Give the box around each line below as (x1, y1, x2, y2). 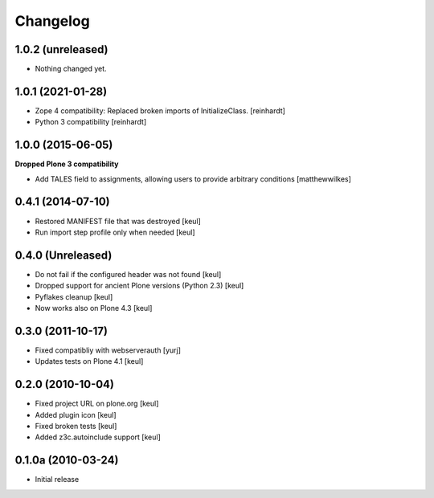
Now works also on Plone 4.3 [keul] (35, 304, 153, 313)
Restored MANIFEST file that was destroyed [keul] (35, 216, 201, 226)
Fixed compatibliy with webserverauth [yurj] (35, 345, 181, 355)
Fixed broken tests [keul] (35, 422, 117, 431)
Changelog (14, 12, 90, 30)
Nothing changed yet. (35, 64, 108, 74)
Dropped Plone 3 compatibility (14, 159, 120, 169)
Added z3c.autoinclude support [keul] (35, 432, 161, 442)
